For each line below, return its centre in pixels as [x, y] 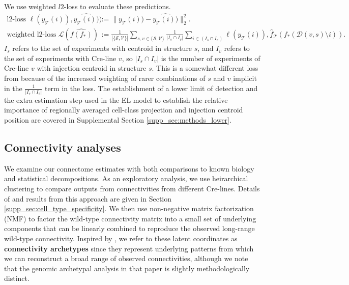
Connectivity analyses [63, 147]
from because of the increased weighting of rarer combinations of [105, 78]
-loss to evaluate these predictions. [117, 6]
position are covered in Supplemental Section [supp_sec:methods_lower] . [118, 120]
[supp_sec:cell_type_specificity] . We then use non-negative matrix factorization [129, 208]
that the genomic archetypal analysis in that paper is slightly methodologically [127, 268]
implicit [245, 78]
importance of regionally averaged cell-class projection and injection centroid [124, 110]
